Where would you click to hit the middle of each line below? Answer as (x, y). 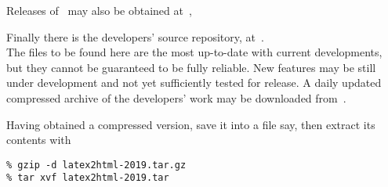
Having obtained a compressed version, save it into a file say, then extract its (191, 124)
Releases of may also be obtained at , (99, 10)
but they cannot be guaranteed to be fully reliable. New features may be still (191, 67)
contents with (39, 140)
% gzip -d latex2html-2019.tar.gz (96, 165)
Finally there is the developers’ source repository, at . (135, 36)
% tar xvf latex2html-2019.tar (88, 178)
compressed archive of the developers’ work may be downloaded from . (176, 97)
